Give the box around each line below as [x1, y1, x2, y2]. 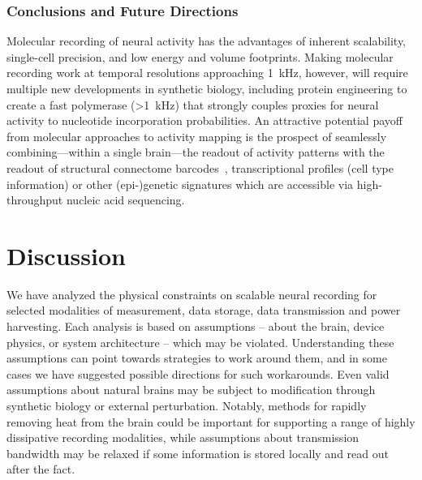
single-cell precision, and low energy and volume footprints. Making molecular [6, 48, 394, 65]
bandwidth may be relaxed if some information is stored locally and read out [6, 444, 389, 461]
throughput [6, 191, 63, 208]
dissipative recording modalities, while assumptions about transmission [6, 429, 360, 446]
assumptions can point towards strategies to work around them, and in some [6, 349, 387, 366]
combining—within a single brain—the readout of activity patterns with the [6, 144, 385, 161]
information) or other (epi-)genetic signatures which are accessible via [6, 175, 354, 192]
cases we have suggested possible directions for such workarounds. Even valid [6, 365, 390, 382]
